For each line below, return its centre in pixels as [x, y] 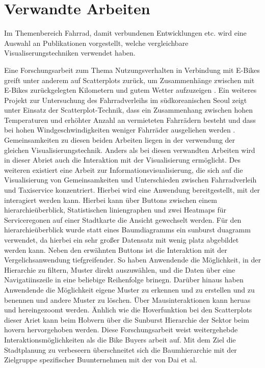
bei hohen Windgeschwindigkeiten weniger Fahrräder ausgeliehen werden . [120, 130]
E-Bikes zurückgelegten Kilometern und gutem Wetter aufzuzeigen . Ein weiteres [130, 90]
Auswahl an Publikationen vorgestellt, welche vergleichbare [96, 43]
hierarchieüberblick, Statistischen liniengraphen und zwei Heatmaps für [115, 210]
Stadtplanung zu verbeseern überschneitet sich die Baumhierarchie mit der [121, 349]
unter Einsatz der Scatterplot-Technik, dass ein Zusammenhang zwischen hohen [128, 110]
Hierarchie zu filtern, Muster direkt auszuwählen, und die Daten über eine [120, 269]
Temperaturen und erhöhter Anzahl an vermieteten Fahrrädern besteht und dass [130, 120]
